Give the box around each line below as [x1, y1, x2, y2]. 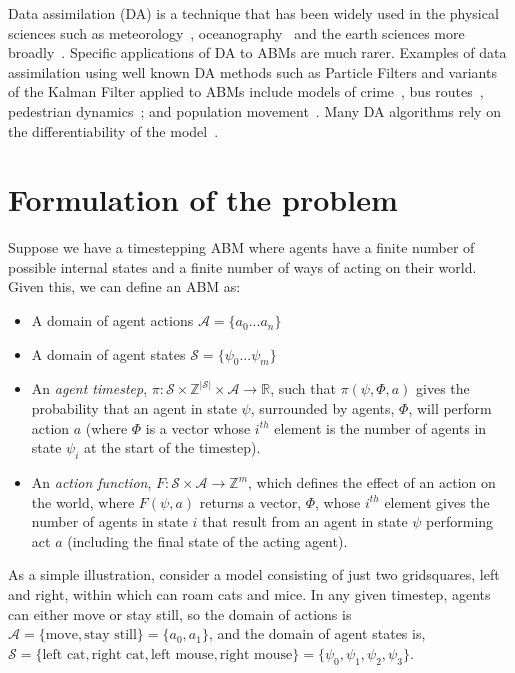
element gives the [384, 491, 490, 512]
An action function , [31, 472, 152, 493]
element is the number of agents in [274, 417, 487, 438]
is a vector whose [145, 417, 251, 438]
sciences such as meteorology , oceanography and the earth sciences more [8, 22, 465, 43]
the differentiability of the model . [8, 120, 219, 141]
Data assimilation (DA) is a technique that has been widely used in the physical [8, 3, 499, 23]
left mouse [150, 647, 214, 662]
